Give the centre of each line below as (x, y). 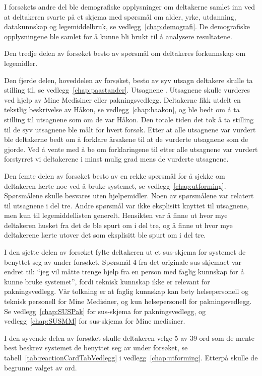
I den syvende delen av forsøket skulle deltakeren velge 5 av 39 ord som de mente (129, 337)
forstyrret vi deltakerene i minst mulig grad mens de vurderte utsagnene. (116, 159)
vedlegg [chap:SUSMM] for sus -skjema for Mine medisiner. (95, 321)
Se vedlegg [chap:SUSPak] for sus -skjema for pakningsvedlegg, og (105, 311)
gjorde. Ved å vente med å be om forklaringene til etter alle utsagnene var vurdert (131, 149)
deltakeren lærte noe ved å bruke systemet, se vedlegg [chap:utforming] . (115, 185)
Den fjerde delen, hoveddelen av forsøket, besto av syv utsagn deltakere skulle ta (128, 80)
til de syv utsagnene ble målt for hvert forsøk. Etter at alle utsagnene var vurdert (130, 129)
